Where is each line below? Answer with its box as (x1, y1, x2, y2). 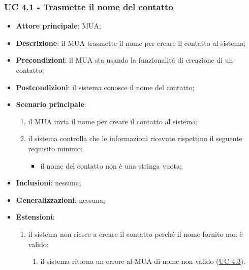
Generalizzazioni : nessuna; (16, 194, 105, 205)
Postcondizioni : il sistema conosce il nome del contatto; (16, 82, 195, 92)
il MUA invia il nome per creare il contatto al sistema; (28, 116, 198, 126)
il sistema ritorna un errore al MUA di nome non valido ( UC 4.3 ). (40, 256, 246, 266)
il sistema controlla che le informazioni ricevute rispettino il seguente (28, 133, 242, 144)
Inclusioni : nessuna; (16, 177, 81, 188)
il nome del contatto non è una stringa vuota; (40, 160, 182, 171)
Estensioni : (16, 211, 55, 222)
